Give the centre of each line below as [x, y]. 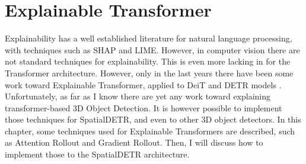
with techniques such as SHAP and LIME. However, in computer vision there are [152, 49]
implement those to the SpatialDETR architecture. [97, 154]
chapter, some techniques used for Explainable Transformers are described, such [150, 131]
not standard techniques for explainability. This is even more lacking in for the [148, 61]
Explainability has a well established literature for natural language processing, [149, 38]
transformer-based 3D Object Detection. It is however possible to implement [144, 107]
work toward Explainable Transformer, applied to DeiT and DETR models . [143, 84]
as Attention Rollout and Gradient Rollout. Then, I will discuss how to [134, 142]
